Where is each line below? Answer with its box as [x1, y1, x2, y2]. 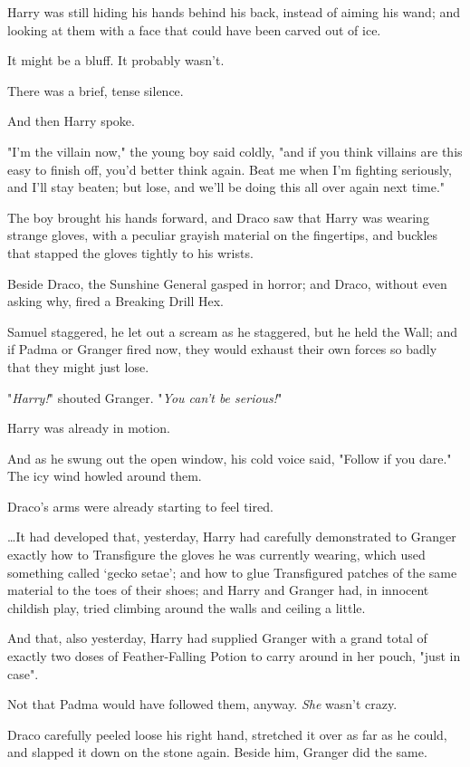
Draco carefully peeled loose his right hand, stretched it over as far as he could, [7, 724, 447, 743]
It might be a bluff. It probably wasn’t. [7, 51, 225, 70]
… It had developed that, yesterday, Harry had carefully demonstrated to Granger [7, 527, 456, 546]
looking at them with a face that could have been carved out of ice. [7, 20, 381, 39]
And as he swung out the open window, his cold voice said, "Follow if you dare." [7, 448, 452, 467]
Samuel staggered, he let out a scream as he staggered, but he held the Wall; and [7, 321, 457, 340]
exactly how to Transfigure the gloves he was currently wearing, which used [7, 545, 426, 564]
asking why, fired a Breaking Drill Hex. [7, 292, 224, 311]
